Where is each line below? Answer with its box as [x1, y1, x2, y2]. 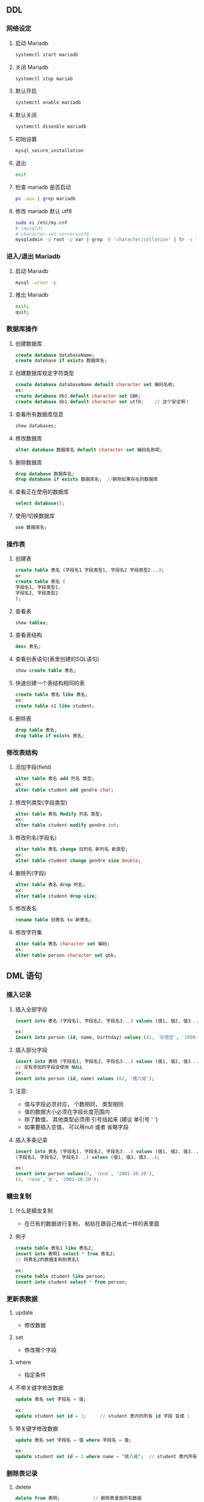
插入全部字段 [15, 1005, 47, 1013]
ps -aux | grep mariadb [15, 195, 76, 202]
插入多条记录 [15, 1136, 47, 1143]
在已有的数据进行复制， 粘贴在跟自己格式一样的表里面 [24, 1220, 160, 1227]
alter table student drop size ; [15, 893, 97, 899]
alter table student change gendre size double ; [15, 858, 141, 864]
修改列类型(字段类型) [15, 798, 68, 806]
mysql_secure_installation [15, 148, 84, 154]
